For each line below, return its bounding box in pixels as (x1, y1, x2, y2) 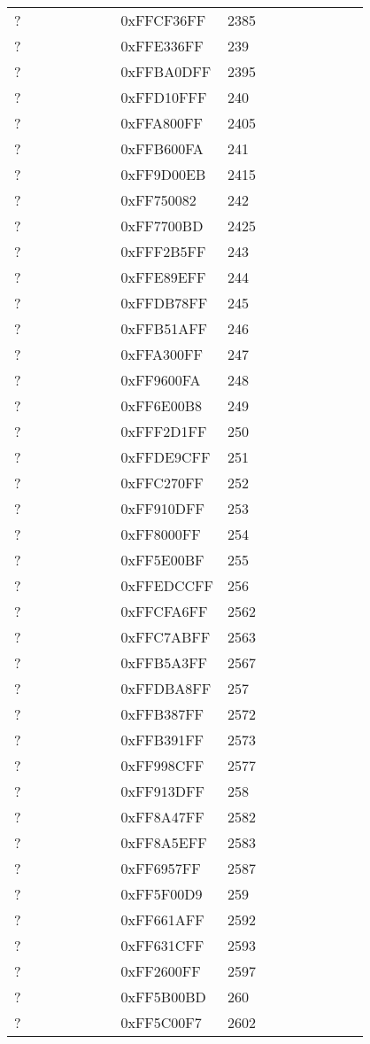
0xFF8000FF (120, 524, 201, 544)
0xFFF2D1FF (120, 421, 207, 441)
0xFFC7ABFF (120, 627, 211, 647)
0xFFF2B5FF (120, 241, 206, 261)
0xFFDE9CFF (120, 447, 211, 467)
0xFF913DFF (120, 781, 204, 801)
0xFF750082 (120, 190, 197, 210)
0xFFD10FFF (120, 87, 207, 107)
